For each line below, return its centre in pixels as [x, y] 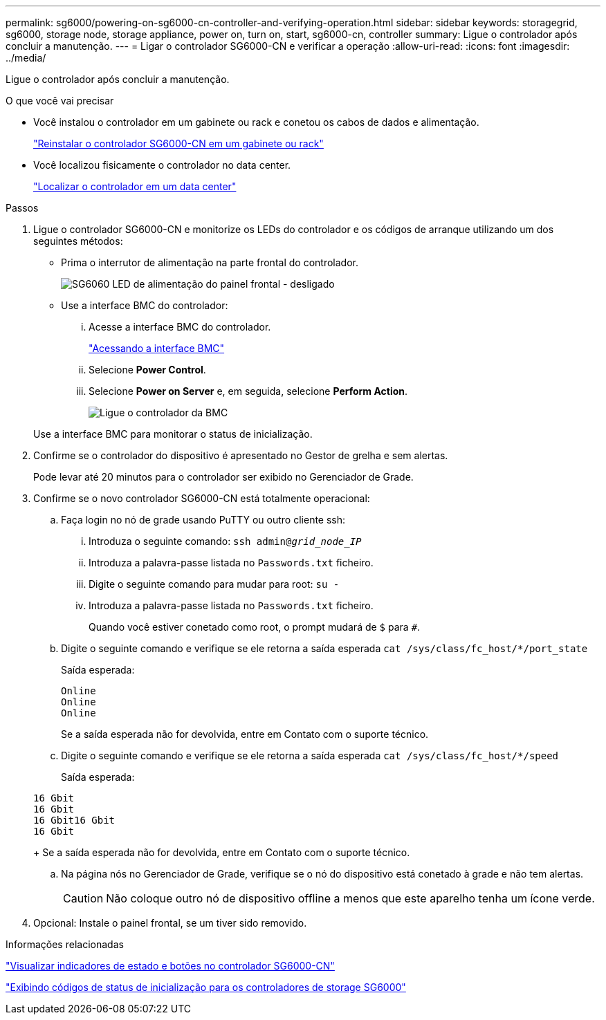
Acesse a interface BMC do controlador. [180, 327]
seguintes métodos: [78, 241]
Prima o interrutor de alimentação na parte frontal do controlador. [210, 262]
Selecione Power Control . [147, 370]
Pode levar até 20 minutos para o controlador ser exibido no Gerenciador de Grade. [223, 477]
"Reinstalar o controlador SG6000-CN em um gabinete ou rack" [178, 143]
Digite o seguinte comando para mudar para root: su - [214, 584]
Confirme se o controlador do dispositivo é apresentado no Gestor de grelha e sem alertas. [241, 455]
